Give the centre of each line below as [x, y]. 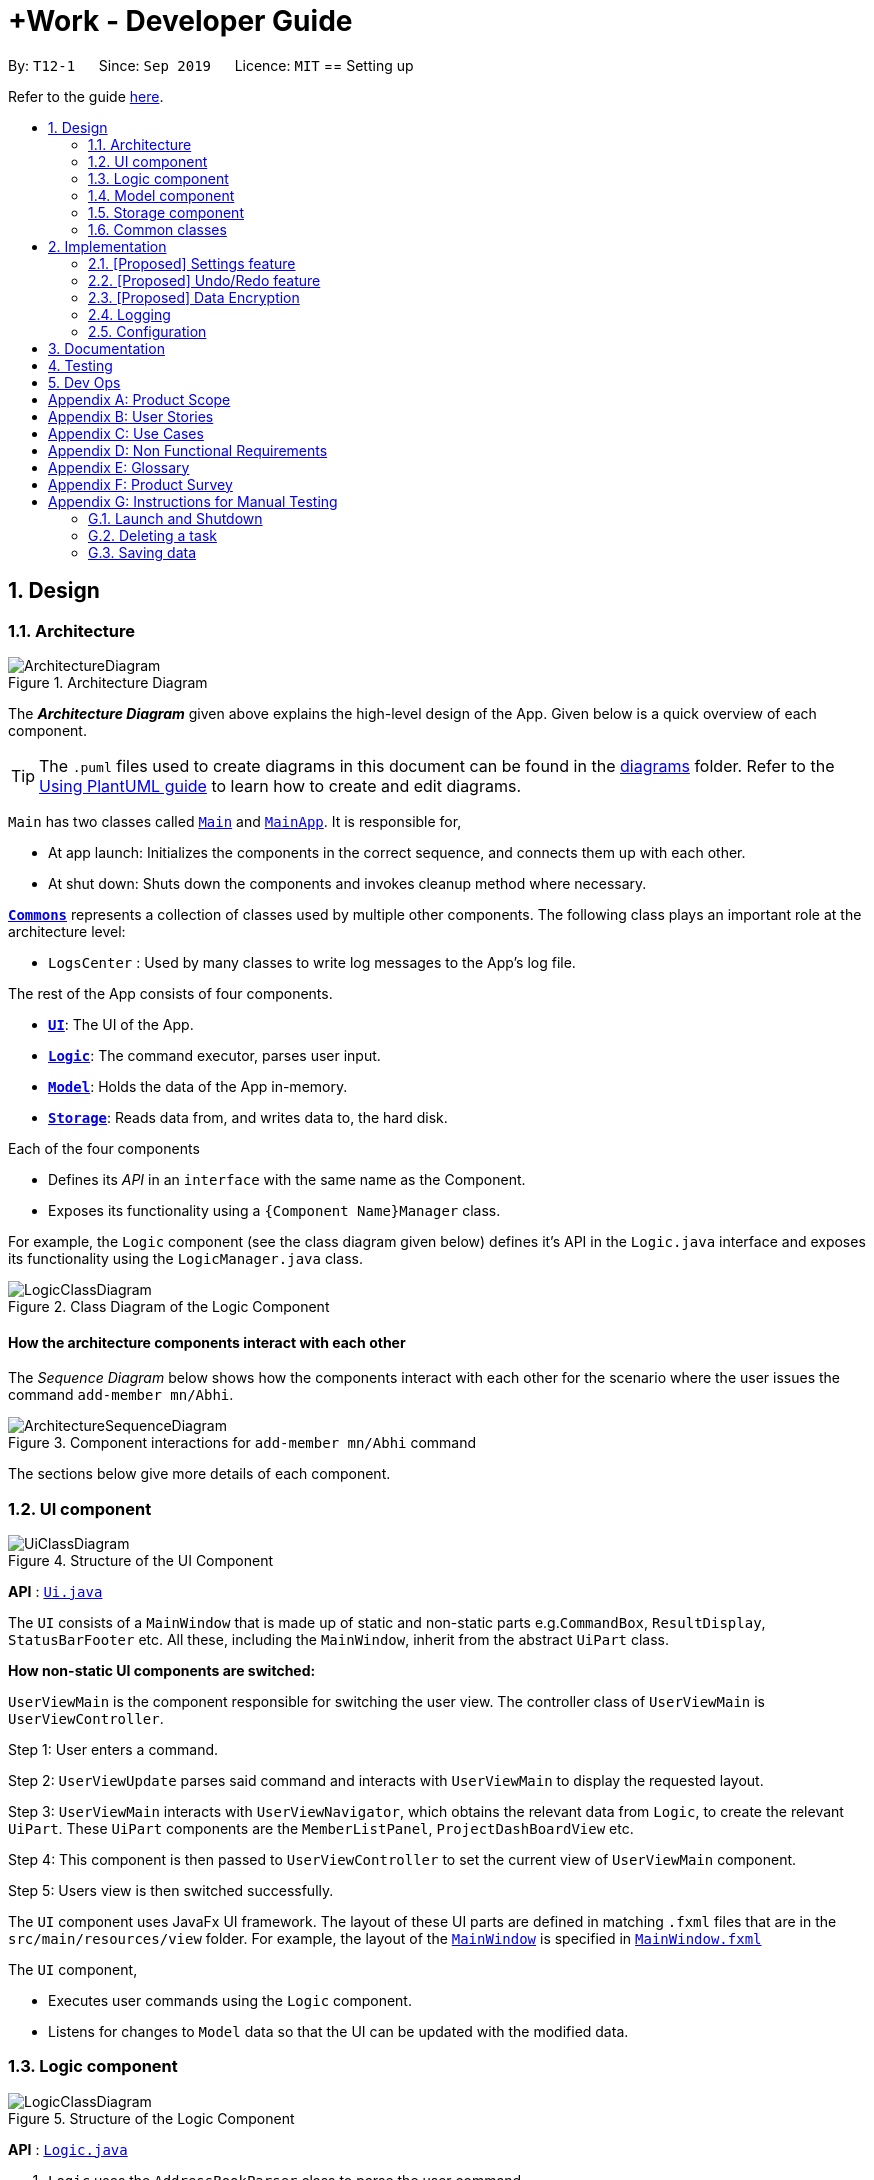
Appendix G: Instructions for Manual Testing [193, 501]
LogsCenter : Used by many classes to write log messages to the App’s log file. [312, 962]
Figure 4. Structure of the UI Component [141, 1560]
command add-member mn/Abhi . [121, 1395]
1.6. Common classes [157, 229]
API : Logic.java [68, 2149]
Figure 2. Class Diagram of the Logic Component [169, 1306]
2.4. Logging [129, 314]
